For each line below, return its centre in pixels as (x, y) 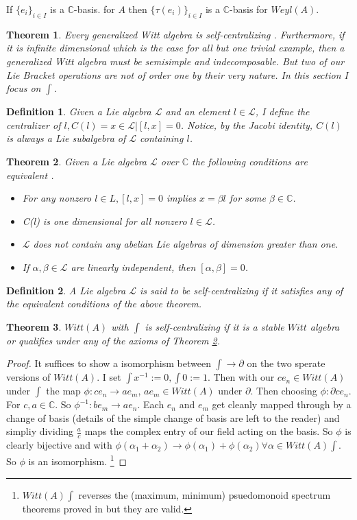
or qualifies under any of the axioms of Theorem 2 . (113, 340)
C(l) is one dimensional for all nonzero (104, 221)
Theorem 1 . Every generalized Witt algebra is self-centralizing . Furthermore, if (175, 34)
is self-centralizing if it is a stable (214, 326)
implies (181, 198)
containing (162, 138)
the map (63, 391)
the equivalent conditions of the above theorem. (104, 304)
